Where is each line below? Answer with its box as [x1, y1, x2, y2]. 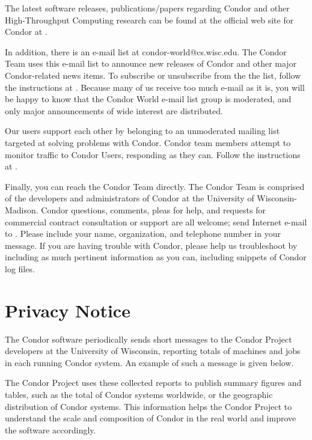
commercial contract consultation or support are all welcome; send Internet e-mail [5, 215, 307, 228]
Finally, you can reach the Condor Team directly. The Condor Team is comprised [5, 180, 305, 192]
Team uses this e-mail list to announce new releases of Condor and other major [5, 57, 297, 70]
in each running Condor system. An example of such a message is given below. [5, 356, 294, 368]
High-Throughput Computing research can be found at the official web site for [5, 13, 294, 26]
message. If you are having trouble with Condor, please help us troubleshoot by [5, 239, 298, 251]
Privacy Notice [5, 298, 130, 322]
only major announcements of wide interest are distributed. [5, 104, 223, 117]
